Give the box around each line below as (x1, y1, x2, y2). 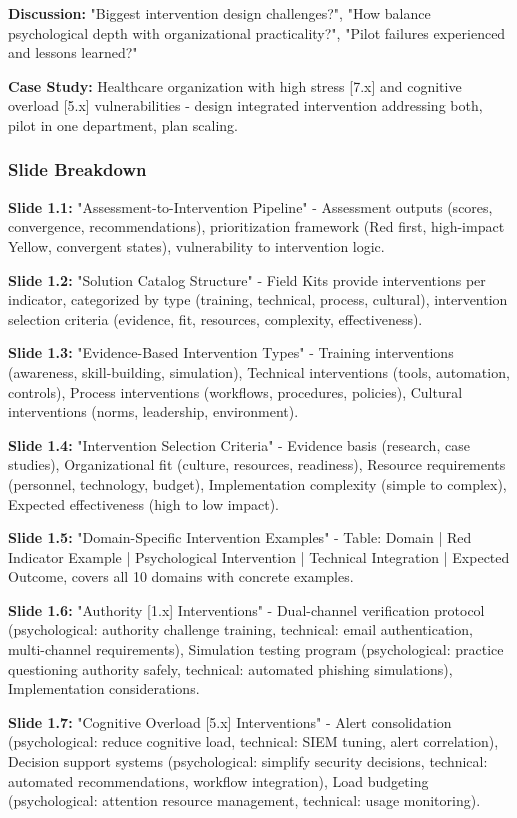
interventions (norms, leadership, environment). (8, 401, 299, 422)
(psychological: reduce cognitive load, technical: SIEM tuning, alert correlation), (8, 731, 499, 752)
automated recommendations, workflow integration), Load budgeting (8, 770, 429, 791)
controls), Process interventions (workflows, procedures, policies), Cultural (8, 381, 463, 402)
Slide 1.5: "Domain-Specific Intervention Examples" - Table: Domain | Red (8, 527, 472, 548)
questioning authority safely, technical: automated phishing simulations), (8, 658, 453, 679)
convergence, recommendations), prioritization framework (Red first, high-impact (8, 216, 505, 237)
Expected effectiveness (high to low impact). (8, 493, 279, 514)
